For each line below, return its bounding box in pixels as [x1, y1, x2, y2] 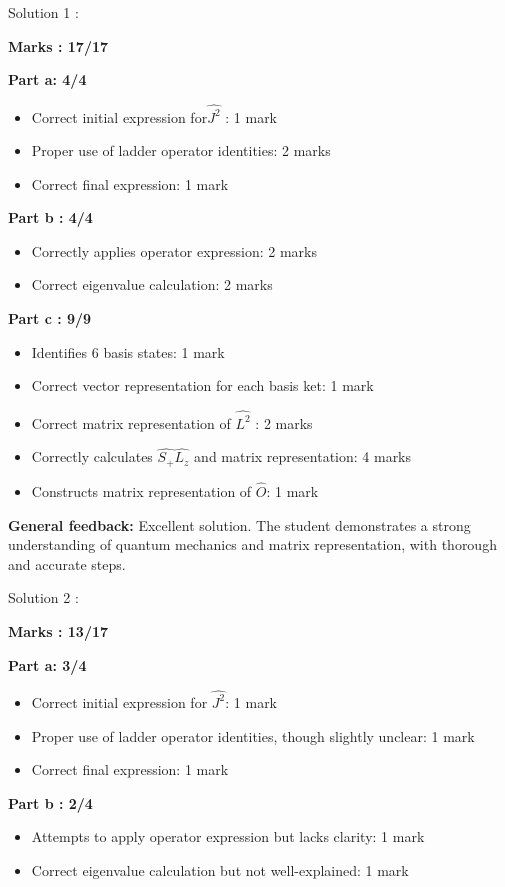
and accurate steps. [8, 553, 126, 574]
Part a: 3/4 [8, 654, 87, 675]
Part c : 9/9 [8, 308, 92, 329]
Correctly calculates [31, 446, 153, 467]
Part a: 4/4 [8, 69, 87, 90]
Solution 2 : [8, 587, 79, 608]
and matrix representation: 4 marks [194, 446, 412, 467]
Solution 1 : [8, 2, 79, 22]
